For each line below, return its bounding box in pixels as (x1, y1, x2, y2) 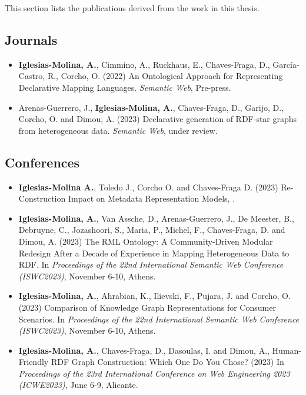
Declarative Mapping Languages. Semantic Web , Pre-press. (18, 81, 231, 93)
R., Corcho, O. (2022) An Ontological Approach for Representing (47, 70, 283, 82)
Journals (5, 30, 58, 48)
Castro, (18, 70, 45, 82)
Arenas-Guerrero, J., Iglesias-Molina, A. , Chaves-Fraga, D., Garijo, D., (18, 101, 284, 113)
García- (272, 58, 300, 70)
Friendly (18, 355, 49, 368)
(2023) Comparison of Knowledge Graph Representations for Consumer (18, 301, 276, 313)
